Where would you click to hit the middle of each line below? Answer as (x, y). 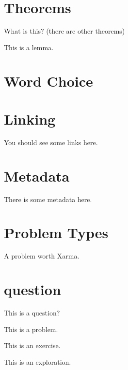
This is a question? (32, 312)
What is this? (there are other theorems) (64, 31)
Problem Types (56, 232)
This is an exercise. (32, 345)
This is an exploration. (38, 361)
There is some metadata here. (48, 199)
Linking (30, 119)
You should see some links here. (51, 142)
